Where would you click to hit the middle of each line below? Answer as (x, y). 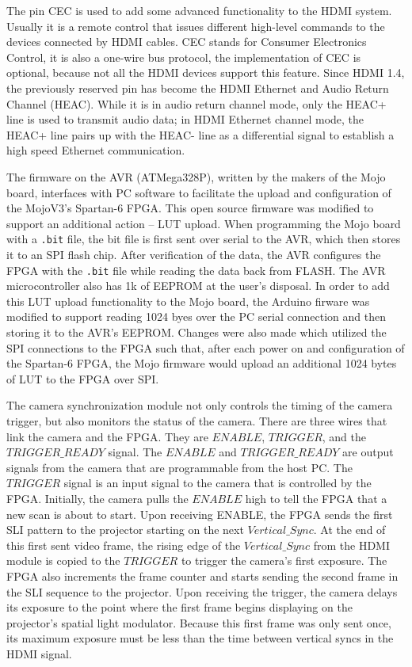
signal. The (135, 452)
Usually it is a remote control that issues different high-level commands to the (196, 26)
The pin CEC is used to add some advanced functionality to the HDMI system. (199, 10)
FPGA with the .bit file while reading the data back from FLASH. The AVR (196, 270)
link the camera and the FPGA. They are (107, 436)
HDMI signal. (39, 653)
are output (368, 452)
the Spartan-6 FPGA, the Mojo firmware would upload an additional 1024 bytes (202, 363)
